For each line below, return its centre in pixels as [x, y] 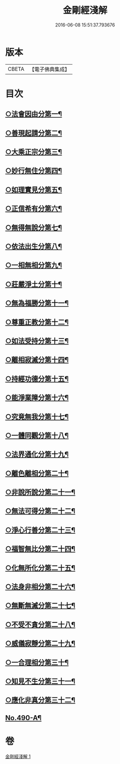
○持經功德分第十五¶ [37, 379]
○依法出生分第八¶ [34, 247]
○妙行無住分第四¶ [34, 171]
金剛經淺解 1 [18, 756]
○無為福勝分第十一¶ [37, 303]
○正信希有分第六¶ [34, 209]
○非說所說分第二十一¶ [40, 492]
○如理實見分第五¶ [34, 190]
